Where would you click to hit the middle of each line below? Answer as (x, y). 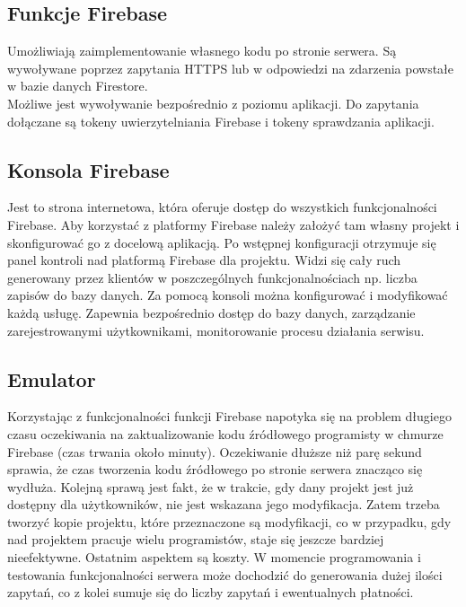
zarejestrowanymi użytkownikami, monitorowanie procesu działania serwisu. (216, 330)
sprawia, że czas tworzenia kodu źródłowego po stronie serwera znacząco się (215, 469)
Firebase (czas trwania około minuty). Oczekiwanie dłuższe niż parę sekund (215, 451)
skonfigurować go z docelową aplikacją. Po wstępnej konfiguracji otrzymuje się (222, 242)
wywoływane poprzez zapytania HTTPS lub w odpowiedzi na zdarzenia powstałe (231, 68)
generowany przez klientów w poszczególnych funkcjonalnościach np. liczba (212, 277)
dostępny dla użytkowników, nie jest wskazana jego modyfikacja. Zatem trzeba (224, 504)
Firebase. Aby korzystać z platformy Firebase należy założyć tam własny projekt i (233, 224)
